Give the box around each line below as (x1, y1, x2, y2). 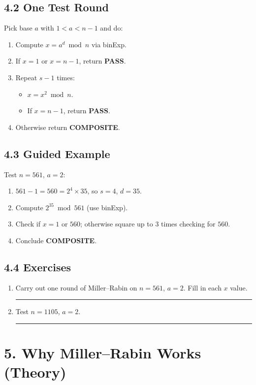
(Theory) (4, 362, 66, 382)
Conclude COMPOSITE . (15, 235, 97, 245)
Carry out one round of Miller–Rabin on (15, 282, 137, 292)
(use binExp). (87, 202, 128, 212)
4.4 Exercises (4, 259, 71, 274)
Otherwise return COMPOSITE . (15, 122, 120, 132)
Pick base (4, 23, 32, 33)
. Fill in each (183, 282, 222, 292)
